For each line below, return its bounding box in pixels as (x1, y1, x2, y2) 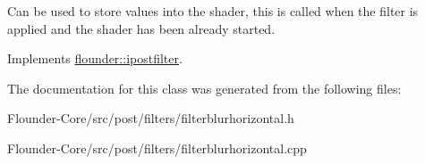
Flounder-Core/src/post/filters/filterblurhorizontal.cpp (7, 138, 307, 157)
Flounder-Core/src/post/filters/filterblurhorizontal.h (7, 109, 294, 127)
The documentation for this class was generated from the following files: (7, 78, 402, 97)
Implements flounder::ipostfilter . (7, 49, 183, 68)
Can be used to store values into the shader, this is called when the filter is (7, 2, 419, 20)
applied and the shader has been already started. (7, 19, 276, 37)
